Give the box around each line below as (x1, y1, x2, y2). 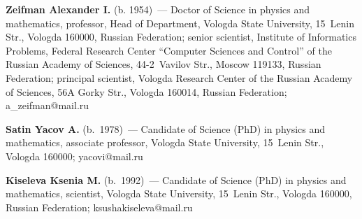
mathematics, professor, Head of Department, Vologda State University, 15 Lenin (6, 15, 355, 30)
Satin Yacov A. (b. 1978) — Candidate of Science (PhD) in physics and (6, 121, 326, 136)
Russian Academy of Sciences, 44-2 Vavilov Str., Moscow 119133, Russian (6, 57, 321, 71)
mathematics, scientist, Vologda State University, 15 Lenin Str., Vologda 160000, (6, 186, 352, 201)
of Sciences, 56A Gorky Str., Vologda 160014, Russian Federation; (6, 84, 287, 99)
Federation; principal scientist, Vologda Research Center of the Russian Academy (6, 70, 353, 85)
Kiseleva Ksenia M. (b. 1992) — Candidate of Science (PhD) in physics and (6, 172, 347, 187)
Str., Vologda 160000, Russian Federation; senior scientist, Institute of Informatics (6, 29, 356, 44)
